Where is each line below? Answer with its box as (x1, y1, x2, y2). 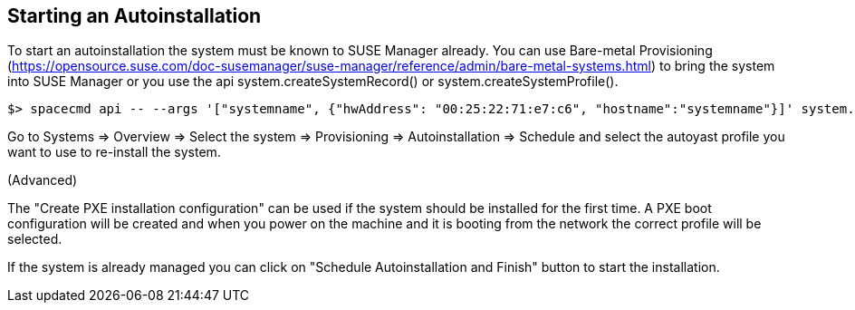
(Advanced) (7, 172, 78, 189)
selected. (7, 231, 62, 247)
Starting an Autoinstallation (7, 5, 262, 27)
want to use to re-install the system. (7, 144, 221, 160)
